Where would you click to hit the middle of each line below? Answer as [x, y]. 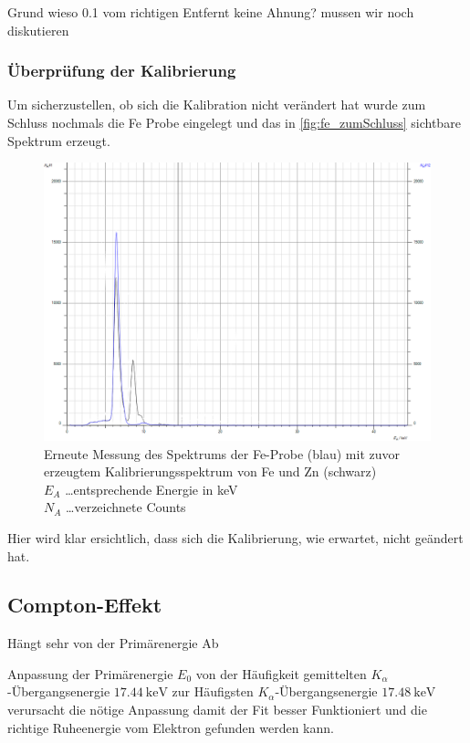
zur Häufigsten [213, 691]
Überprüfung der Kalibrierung [122, 71]
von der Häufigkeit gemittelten [281, 673]
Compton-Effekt [85, 605]
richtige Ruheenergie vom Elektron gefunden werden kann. [171, 727]
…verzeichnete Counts [126, 507]
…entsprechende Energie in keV [151, 489]
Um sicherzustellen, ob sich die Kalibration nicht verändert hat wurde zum [217, 105]
